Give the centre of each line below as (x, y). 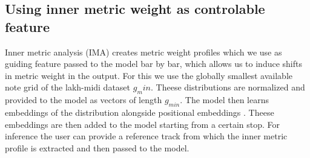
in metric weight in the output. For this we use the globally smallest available (149, 75)
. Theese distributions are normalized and (228, 87)
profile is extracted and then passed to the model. (97, 147)
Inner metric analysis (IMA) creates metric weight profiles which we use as (143, 52)
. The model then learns (224, 100)
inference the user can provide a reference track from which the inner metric (146, 136)
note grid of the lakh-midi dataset (68, 87)
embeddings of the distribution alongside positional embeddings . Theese (140, 112)
